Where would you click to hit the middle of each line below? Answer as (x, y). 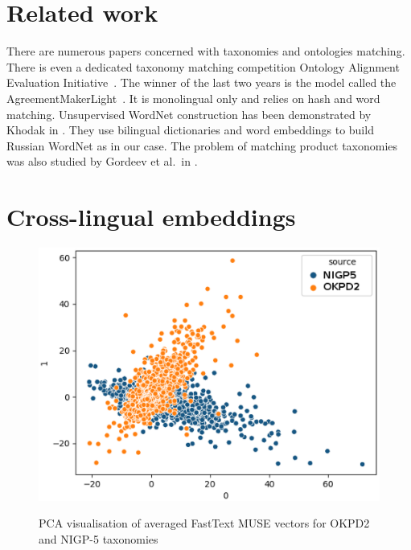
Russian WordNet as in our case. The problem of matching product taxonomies (202, 145)
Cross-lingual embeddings (151, 217)
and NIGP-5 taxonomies (99, 538)
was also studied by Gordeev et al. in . (102, 161)
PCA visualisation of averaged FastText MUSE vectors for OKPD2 (204, 523)
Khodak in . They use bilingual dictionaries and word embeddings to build (190, 130)
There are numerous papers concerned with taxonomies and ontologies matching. (206, 51)
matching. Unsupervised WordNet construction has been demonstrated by (189, 114)
